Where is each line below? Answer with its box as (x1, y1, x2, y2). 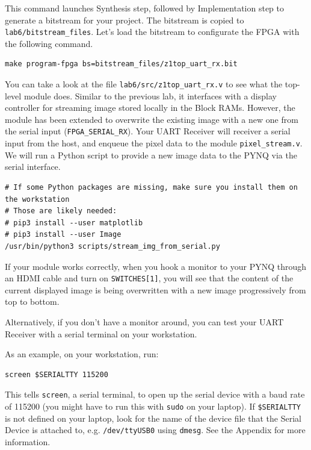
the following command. (5, 37, 93, 49)
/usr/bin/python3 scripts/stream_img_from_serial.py (5, 242, 220, 251)
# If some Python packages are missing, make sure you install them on (5, 183, 298, 192)
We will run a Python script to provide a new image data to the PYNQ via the (5, 148, 297, 161)
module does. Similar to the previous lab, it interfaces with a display (23, 89, 277, 102)
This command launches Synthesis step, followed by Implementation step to (5, 2, 284, 14)
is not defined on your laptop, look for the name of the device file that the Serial (5, 411, 301, 424)
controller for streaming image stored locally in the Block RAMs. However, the (5, 101, 295, 114)
